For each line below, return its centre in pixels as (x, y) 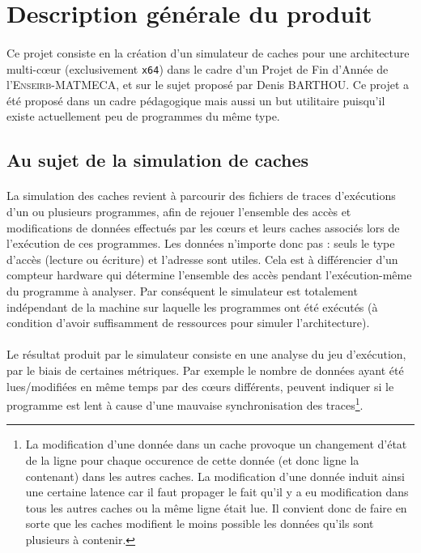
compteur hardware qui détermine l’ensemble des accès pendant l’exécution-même (209, 275)
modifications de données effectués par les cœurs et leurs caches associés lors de (203, 227)
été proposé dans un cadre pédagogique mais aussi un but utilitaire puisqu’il (196, 100)
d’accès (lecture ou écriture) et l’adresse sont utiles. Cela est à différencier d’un (202, 259)
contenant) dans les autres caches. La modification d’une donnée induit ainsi (215, 476)
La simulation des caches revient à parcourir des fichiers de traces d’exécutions (201, 196)
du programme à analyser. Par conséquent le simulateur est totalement (182, 290)
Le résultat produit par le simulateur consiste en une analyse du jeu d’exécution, (206, 354)
